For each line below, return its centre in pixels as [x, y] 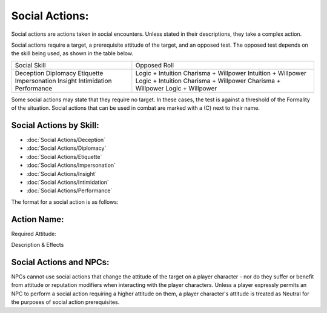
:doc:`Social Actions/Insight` [61, 173]
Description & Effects [38, 245]
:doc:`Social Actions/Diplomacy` [66, 148]
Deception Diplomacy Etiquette [59, 73]
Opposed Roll [155, 65]
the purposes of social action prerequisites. [65, 302]
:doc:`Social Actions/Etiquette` [64, 156]
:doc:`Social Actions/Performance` [69, 190]
